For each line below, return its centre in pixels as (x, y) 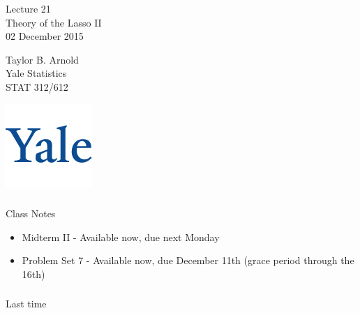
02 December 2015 (45, 36)
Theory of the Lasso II (54, 22)
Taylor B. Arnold (42, 59)
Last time (26, 304)
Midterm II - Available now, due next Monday (121, 236)
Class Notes (31, 213)
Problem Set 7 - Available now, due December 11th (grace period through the (188, 260)
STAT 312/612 (37, 86)
